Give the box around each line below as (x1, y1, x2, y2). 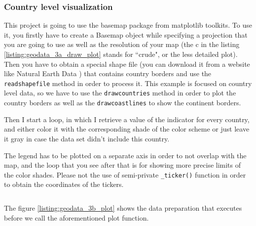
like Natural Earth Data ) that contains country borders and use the (4, 68, 212, 79)
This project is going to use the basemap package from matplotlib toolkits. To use (4, 20, 252, 30)
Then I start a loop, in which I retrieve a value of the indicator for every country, (4, 114, 250, 124)
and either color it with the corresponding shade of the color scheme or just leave (4, 124, 250, 134)
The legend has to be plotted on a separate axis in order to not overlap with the (4, 150, 247, 160)
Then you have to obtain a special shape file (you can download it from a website (4, 58, 250, 69)
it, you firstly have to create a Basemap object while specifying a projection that (4, 29, 248, 40)
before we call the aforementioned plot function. (4, 212, 149, 223)
